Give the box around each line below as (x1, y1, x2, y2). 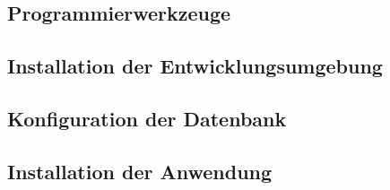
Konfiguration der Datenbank (7, 104, 287, 132)
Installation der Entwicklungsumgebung (7, 52, 383, 80)
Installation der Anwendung (7, 157, 273, 185)
